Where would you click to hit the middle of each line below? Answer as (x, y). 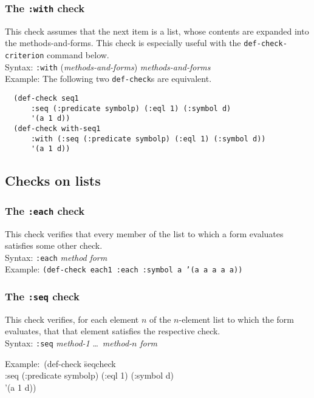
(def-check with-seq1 (57, 128)
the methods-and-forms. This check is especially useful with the (123, 43)
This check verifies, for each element (72, 319)
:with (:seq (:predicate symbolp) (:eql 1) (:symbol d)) (148, 139)
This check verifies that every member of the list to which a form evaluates (144, 233)
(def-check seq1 (46, 98)
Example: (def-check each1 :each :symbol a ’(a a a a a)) (124, 269)
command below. (78, 55)
